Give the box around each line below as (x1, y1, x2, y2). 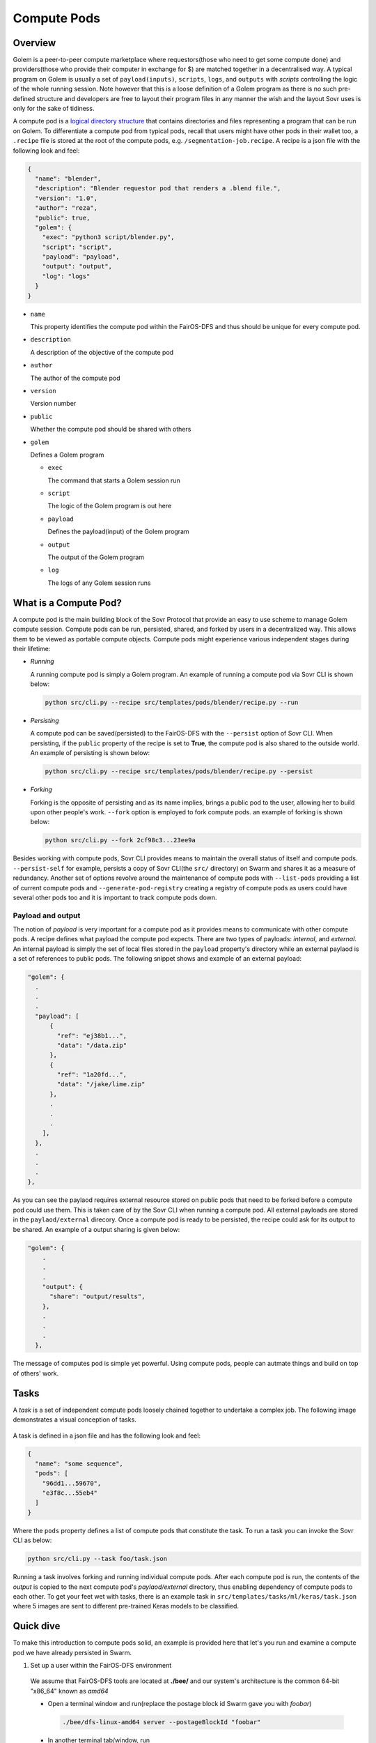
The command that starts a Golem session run (47, 476, 180, 485)
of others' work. (13, 1369, 59, 1377)
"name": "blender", (35, 174, 102, 183)
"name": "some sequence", (35, 1459, 123, 1468)
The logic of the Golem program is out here (47, 502, 172, 510)
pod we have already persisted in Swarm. (13, 1648, 132, 1657)
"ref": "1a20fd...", (56, 1071, 127, 1079)
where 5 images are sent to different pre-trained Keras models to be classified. (13, 1602, 240, 1611)
